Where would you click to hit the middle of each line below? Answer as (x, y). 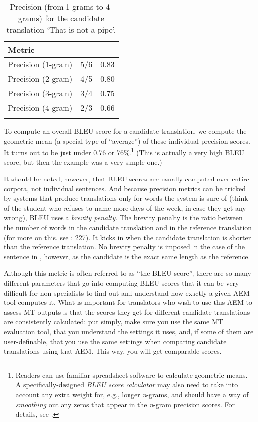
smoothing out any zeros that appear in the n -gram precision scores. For (125, 404)
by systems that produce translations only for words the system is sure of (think (126, 198)
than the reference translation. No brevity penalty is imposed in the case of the (125, 247)
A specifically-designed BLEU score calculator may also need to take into (127, 385)
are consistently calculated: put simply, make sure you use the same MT (114, 322)
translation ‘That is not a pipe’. (61, 30)
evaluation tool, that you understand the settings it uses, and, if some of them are (129, 331)
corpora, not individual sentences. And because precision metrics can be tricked (125, 188)
